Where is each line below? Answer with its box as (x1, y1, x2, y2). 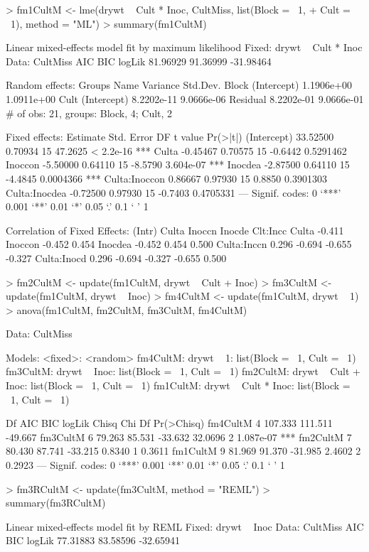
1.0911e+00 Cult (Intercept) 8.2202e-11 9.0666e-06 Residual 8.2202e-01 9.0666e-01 (6, 91, 364, 106)
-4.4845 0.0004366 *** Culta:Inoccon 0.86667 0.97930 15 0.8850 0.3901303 (6, 171, 327, 185)
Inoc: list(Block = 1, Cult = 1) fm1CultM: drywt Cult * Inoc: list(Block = (6, 378, 351, 393)
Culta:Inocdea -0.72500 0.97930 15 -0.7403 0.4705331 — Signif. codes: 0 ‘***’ (6, 185, 341, 200)
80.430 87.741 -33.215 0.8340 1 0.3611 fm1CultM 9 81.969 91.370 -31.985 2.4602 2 (6, 443, 361, 458)
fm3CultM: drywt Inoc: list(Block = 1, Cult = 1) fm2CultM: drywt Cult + (6, 364, 360, 379)
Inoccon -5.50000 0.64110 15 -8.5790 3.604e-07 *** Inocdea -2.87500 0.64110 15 (6, 157, 350, 172)
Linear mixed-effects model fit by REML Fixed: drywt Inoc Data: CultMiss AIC (6, 519, 364, 534)
